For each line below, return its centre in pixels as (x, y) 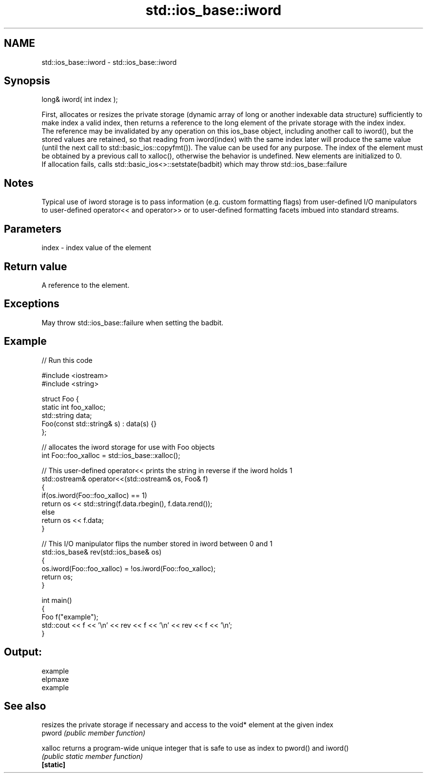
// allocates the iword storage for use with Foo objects (128, 447)
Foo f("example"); (70, 617)
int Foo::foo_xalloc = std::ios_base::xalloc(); (111, 455)
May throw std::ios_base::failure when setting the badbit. (133, 322)
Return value (36, 266)
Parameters (33, 229)
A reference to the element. (86, 285)
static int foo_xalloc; (74, 407)
